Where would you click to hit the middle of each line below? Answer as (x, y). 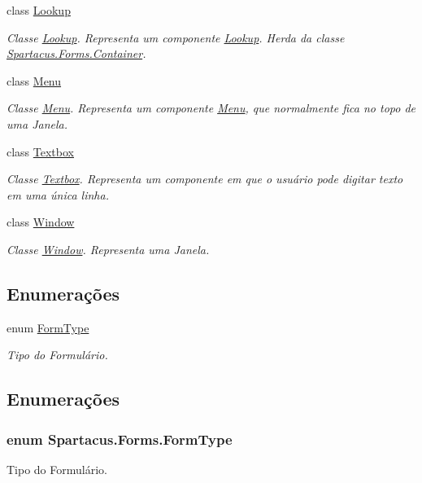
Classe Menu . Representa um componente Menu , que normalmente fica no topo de (211, 108)
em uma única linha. (58, 194)
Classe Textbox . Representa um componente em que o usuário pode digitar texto (205, 179)
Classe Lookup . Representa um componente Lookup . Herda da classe (176, 37)
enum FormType (48, 327)
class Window (41, 222)
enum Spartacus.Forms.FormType (120, 439)
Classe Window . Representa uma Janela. (108, 249)
